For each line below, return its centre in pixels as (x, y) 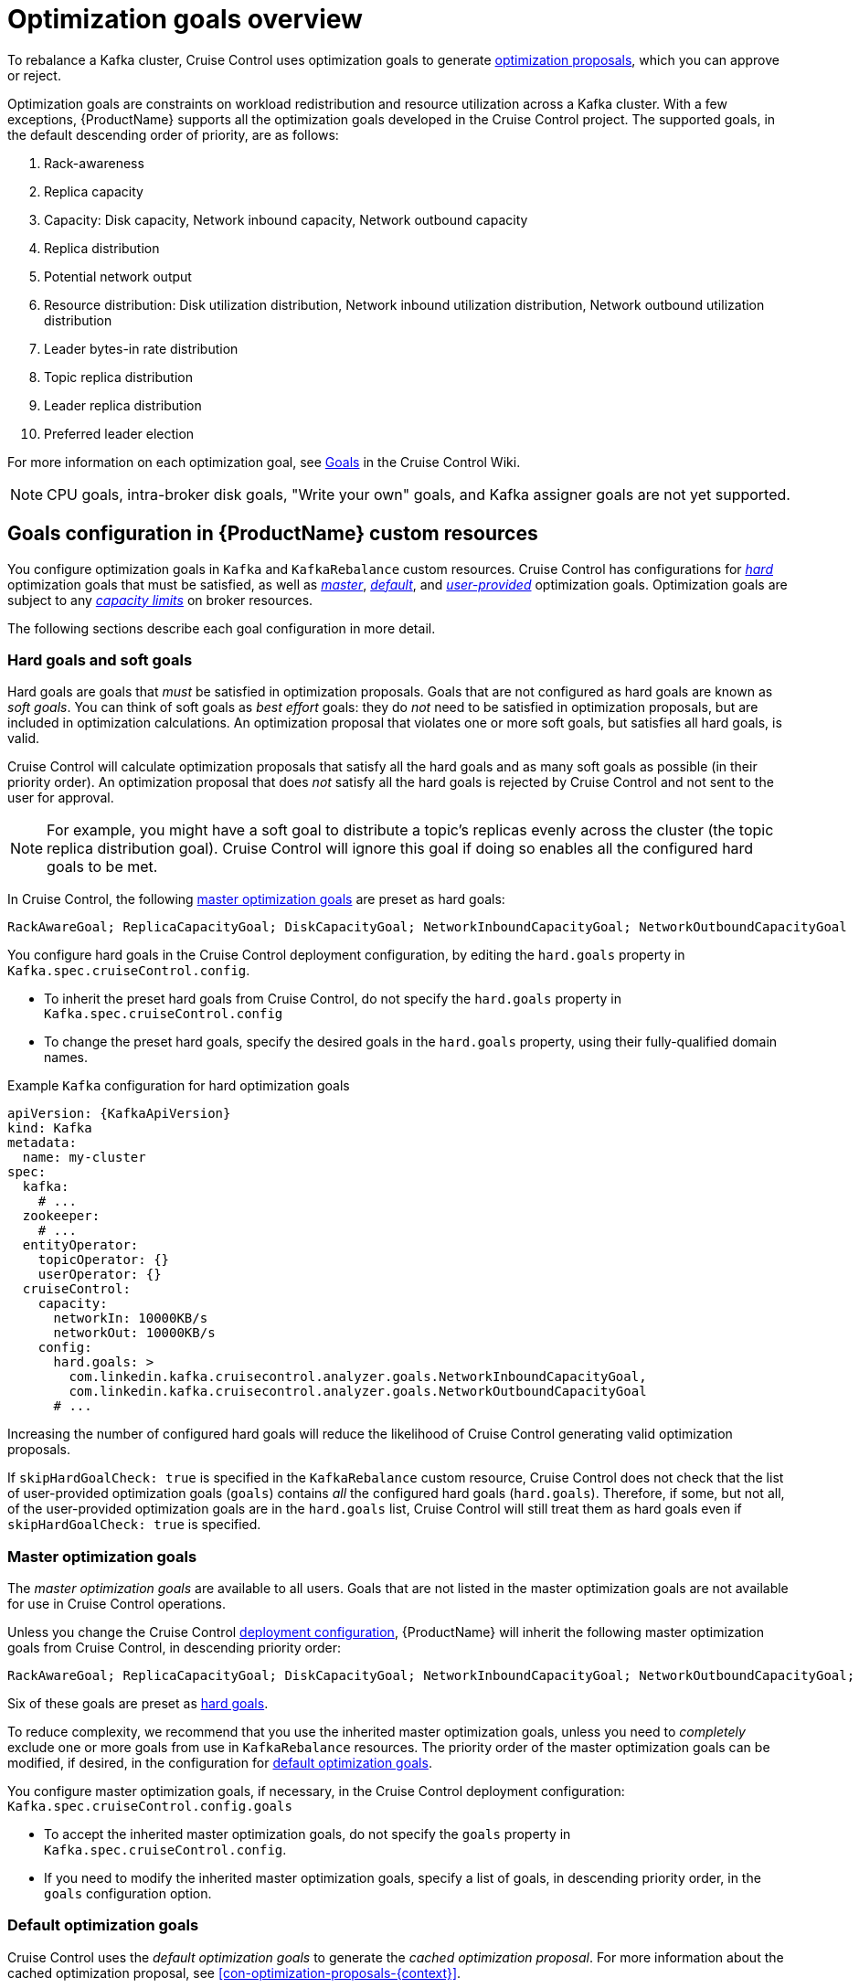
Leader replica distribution (123, 405)
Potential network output (118, 276)
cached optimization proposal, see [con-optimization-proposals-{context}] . (234, 1972)
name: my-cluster (84, 1158)
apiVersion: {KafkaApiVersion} (119, 1114)
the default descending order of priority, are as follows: (173, 134)
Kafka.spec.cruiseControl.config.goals (150, 1807)
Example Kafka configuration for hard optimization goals (179, 1086)
